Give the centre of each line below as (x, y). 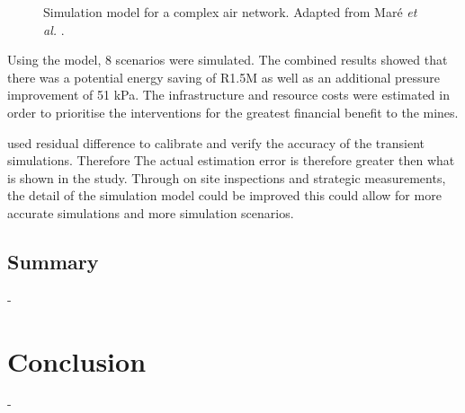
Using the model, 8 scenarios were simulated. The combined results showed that (228, 60)
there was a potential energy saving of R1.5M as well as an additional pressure (224, 77)
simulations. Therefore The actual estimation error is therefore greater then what (231, 160)
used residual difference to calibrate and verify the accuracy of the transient (216, 142)
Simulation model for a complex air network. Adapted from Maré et (230, 12)
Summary (53, 261)
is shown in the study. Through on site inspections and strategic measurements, (227, 177)
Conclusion (77, 360)
